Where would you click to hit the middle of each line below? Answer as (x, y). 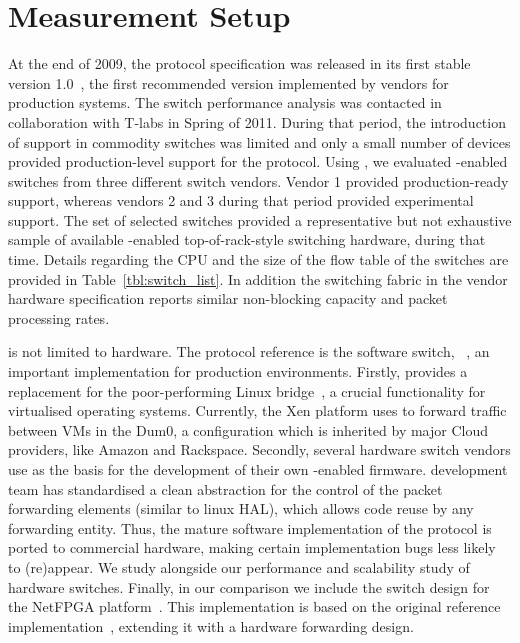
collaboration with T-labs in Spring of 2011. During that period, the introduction (257, 121)
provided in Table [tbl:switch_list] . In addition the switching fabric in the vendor (258, 278)
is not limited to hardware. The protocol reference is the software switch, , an (249, 351)
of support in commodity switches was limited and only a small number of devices (259, 141)
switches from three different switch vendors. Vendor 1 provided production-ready (258, 180)
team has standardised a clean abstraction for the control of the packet (225, 488)
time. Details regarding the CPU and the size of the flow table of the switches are (258, 259)
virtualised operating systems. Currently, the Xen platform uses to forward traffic (257, 410)
